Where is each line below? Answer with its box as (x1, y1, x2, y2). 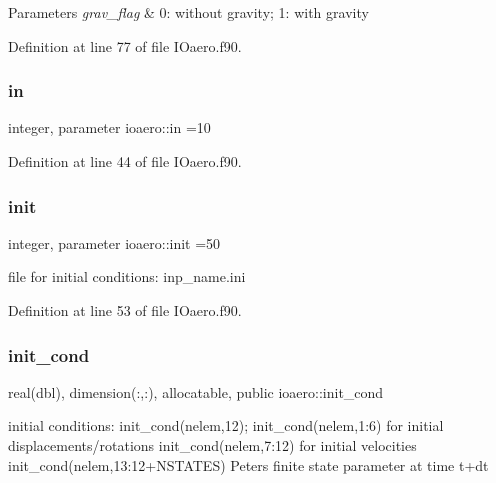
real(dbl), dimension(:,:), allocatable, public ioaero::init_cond (8, 381, 384, 402)
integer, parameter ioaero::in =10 (8, 117, 211, 138)
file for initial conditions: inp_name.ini (8, 266, 246, 287)
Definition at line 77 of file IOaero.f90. (8, 35, 242, 56)
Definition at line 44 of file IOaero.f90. (8, 151, 242, 171)
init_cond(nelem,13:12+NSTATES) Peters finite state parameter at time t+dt (8, 454, 489, 475)
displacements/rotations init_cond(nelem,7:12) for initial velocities (8, 435, 417, 455)
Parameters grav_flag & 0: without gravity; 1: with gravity (8, 2, 369, 22)
